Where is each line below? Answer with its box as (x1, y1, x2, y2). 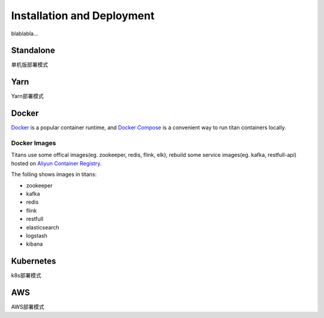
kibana (26, 240, 43, 248)
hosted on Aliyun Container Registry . (11, 159, 102, 167)
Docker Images (11, 139, 56, 147)
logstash (26, 232, 47, 239)
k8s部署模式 (11, 272, 41, 279)
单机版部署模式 (11, 61, 48, 68)
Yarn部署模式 (11, 93, 44, 100)
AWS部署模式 (11, 303, 44, 311)
